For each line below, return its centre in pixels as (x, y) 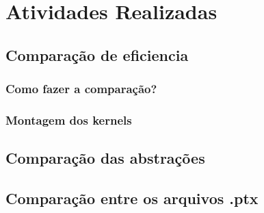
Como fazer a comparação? (81, 89)
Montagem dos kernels (69, 120)
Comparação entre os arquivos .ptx (132, 198)
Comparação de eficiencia (97, 54)
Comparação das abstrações (105, 158)
